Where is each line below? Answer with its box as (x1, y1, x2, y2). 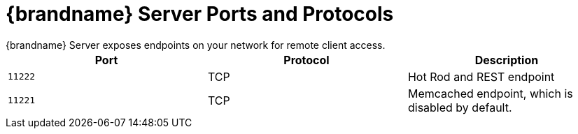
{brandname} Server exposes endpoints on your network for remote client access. (6, 38, 386, 51)
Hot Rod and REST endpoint (407, 69, 555, 84)
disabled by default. (407, 100, 512, 114)
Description (474, 52, 539, 67)
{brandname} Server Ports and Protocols (6, 2, 394, 26)
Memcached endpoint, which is (407, 86, 573, 100)
